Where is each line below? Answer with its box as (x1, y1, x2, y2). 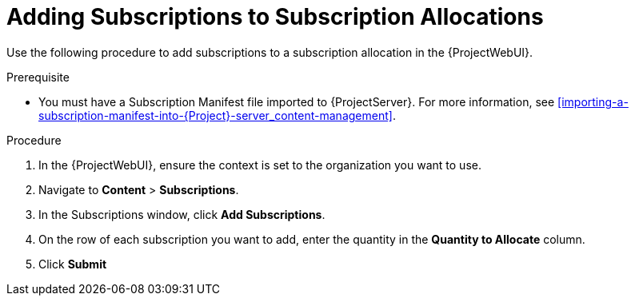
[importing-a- (557, 94, 629, 109)
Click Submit (38, 256, 107, 271)
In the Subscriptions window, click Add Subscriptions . (38, 207, 325, 221)
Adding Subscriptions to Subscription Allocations (6, 3, 544, 30)
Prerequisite (6, 70, 70, 84)
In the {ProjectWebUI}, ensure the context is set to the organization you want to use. (38, 157, 481, 172)
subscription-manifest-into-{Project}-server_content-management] (38, 108, 393, 122)
